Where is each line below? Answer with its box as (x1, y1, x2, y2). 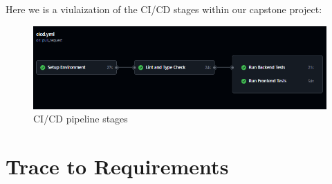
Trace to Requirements (6, 152, 229, 181)
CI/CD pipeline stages (33, 111, 128, 126)
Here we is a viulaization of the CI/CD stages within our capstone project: (6, 2, 322, 16)
